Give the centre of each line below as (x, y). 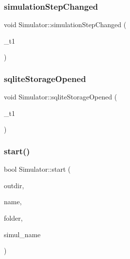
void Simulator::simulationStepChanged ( (65, 24)
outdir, (14, 185)
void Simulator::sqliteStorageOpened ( (61, 97)
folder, (13, 218)
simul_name (22, 234)
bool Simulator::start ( (37, 169)
